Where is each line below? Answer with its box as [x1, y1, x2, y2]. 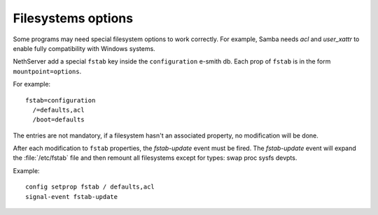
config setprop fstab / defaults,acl [25, 183, 155, 191]
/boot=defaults [32, 116, 85, 124]
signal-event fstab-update [25, 193, 118, 200]
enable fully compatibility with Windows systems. [13, 44, 155, 52]
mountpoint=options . [13, 67, 82, 75]
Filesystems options [13, 10, 133, 26]
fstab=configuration [25, 96, 96, 104]
